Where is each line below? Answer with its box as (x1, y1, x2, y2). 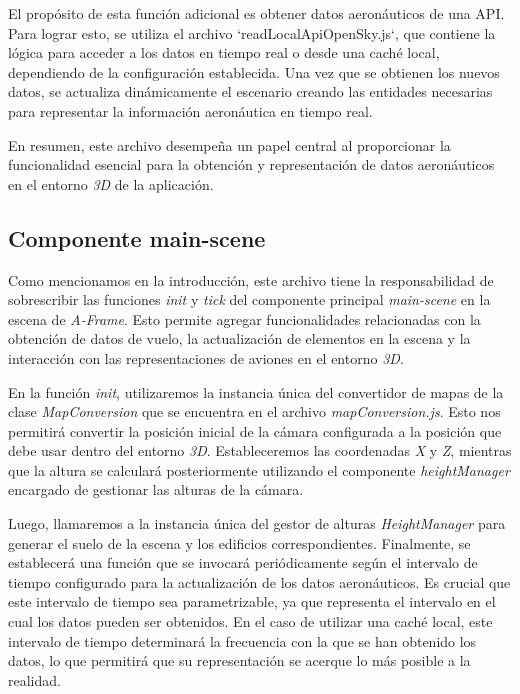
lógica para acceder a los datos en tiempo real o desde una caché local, (8, 42, 440, 63)
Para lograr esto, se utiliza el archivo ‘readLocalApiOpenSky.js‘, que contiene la (8, 22, 496, 43)
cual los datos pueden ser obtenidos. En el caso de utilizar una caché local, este (8, 611, 493, 632)
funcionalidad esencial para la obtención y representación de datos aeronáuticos (8, 154, 495, 175)
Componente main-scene (8, 222, 266, 253)
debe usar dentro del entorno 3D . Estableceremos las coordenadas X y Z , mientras (8, 440, 512, 461)
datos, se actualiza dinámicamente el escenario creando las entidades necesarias (8, 81, 493, 102)
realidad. (8, 669, 61, 690)
